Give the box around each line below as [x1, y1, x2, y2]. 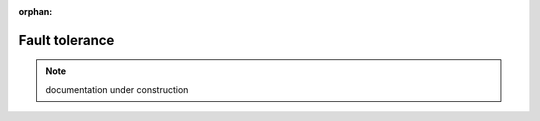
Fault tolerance [18, 31, 115, 49]
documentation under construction [45, 83, 189, 95]
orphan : [18, 6, 53, 17]
